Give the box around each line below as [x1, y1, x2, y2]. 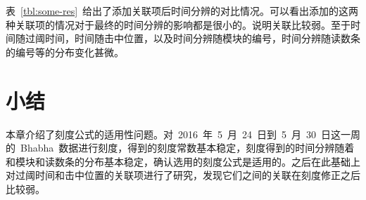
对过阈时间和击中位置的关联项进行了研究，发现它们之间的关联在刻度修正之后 [6, 168, 360, 182]
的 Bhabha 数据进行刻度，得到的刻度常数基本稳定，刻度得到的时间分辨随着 [6, 140, 355, 155]
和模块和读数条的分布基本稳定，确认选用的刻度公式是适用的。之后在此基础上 [6, 154, 360, 168]
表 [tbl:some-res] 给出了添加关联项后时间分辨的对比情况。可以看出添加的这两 [6, 4, 359, 18]
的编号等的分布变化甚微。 [6, 44, 124, 59]
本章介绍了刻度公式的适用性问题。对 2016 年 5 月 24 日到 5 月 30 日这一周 [6, 126, 360, 141]
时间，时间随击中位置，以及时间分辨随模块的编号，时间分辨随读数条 [44, 31, 360, 46]
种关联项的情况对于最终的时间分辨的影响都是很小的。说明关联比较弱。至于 [6, 17, 351, 32]
